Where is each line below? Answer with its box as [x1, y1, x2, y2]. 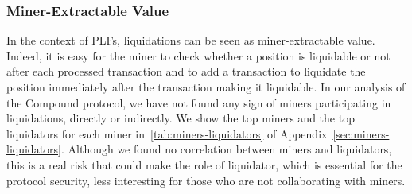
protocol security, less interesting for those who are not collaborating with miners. [6, 172, 406, 188]
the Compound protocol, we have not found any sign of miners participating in [6, 94, 391, 111]
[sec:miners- [332, 125, 390, 142]
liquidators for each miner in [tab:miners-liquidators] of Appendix [6, 125, 328, 142]
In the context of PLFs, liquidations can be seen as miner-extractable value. [6, 32, 375, 48]
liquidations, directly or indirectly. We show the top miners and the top [6, 110, 355, 126]
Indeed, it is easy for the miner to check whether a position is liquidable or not [6, 47, 391, 64]
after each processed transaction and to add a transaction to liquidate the [6, 63, 366, 80]
